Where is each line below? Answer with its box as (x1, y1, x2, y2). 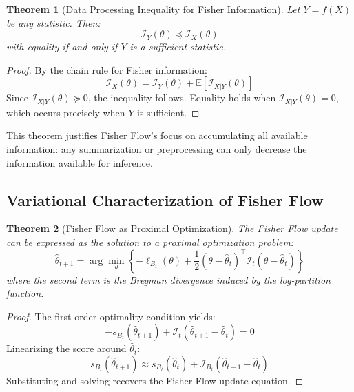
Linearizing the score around (6, 341, 127, 355)
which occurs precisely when (6, 105, 125, 119)
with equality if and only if (6, 39, 118, 54)
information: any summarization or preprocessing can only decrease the (6, 142, 307, 156)
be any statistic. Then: (6, 15, 101, 30)
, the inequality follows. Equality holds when (87, 90, 276, 105)
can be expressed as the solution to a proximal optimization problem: (6, 235, 294, 249)
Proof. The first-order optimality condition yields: (6, 309, 216, 323)
